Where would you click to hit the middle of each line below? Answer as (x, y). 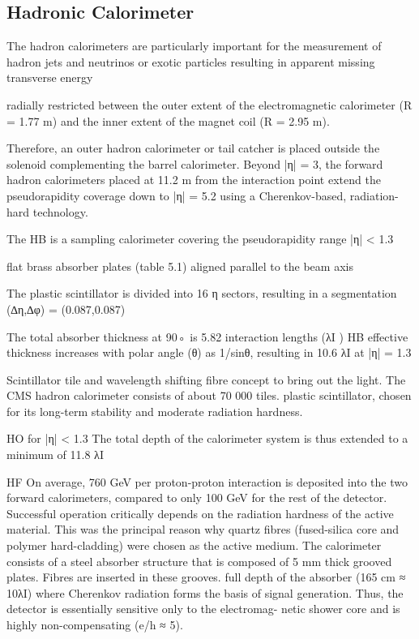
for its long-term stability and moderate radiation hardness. (155, 411)
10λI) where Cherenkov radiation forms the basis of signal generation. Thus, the (205, 592)
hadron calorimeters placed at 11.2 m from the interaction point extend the (194, 180)
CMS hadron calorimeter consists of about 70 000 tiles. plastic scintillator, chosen (209, 395)
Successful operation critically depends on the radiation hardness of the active (200, 513)
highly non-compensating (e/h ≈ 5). (95, 625)
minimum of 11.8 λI (55, 455)
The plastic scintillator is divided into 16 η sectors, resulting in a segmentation (202, 293)
